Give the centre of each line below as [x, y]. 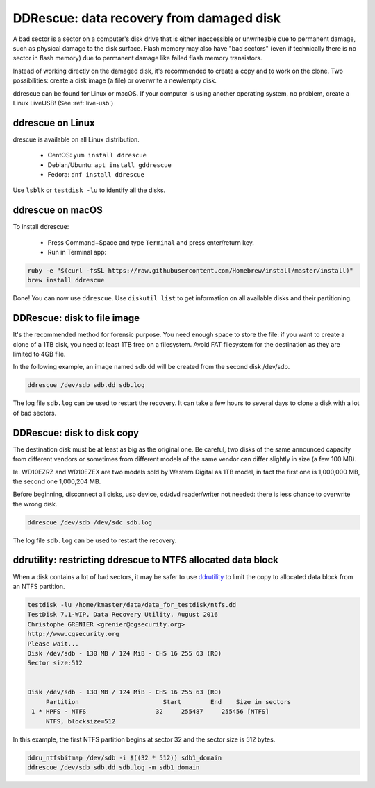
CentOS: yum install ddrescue [97, 155]
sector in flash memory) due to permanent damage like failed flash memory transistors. [137, 58]
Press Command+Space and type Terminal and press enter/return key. [151, 242]
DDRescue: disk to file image [76, 318]
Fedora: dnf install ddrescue [96, 174]
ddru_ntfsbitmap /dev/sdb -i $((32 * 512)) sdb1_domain [125, 757]
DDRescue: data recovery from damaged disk [147, 18]
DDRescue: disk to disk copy [76, 432]
